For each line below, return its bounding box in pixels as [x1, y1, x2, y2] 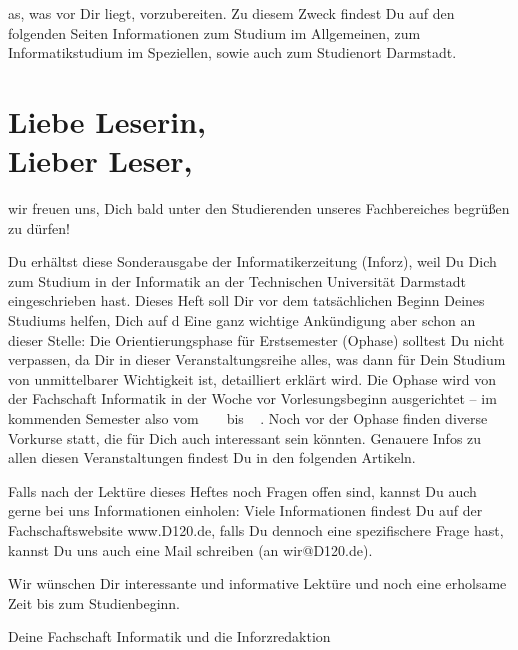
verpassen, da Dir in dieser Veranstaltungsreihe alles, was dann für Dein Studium [8, 349, 506, 370]
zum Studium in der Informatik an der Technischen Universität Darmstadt [8, 270, 466, 291]
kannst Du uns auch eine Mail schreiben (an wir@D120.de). [8, 539, 373, 560]
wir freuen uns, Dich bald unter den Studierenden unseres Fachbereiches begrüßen [8, 198, 510, 219]
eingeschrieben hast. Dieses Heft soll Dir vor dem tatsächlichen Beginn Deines [8, 290, 485, 311]
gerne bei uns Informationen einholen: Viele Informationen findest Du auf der [8, 500, 483, 521]
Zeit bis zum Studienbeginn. [8, 592, 180, 613]
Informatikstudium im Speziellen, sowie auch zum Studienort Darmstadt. [8, 42, 457, 63]
